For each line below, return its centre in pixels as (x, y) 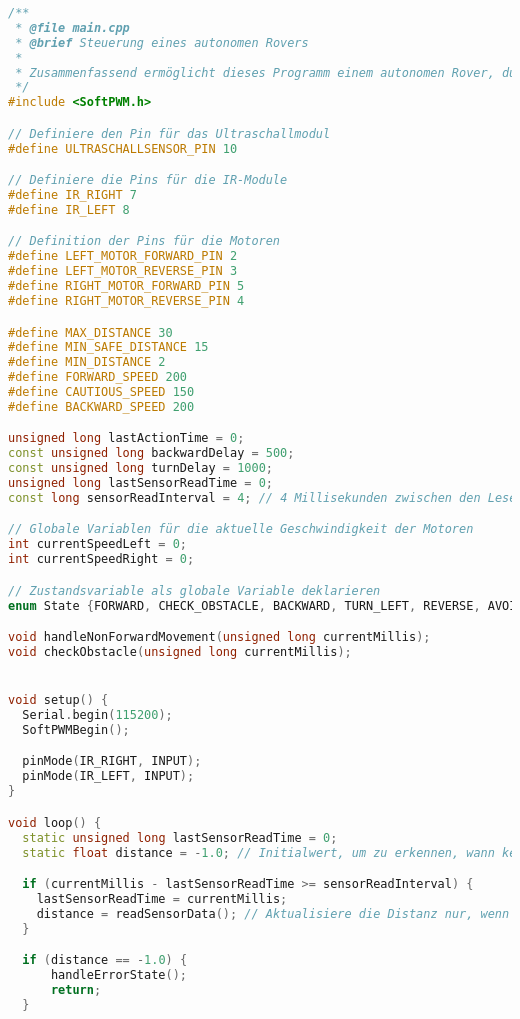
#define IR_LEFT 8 (69, 209)
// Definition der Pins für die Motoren (144, 241)
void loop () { (55, 822)
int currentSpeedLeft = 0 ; (98, 544)
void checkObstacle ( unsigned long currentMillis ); (180, 652)
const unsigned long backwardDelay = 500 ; (151, 453)
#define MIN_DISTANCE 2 (87, 362)
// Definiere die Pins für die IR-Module (148, 180)
